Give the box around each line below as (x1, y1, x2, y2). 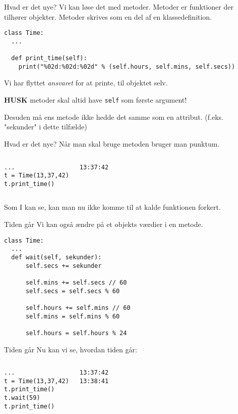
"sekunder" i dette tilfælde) (4, 121, 87, 132)
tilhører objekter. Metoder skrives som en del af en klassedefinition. (4, 11, 212, 22)
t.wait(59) (4, 394, 40, 402)
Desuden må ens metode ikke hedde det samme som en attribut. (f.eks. (4, 111, 223, 122)
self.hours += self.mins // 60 (25, 304, 131, 311)
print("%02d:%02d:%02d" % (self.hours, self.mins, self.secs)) (18, 63, 235, 70)
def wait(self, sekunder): (11, 253, 102, 261)
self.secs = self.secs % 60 (25, 287, 120, 295)
